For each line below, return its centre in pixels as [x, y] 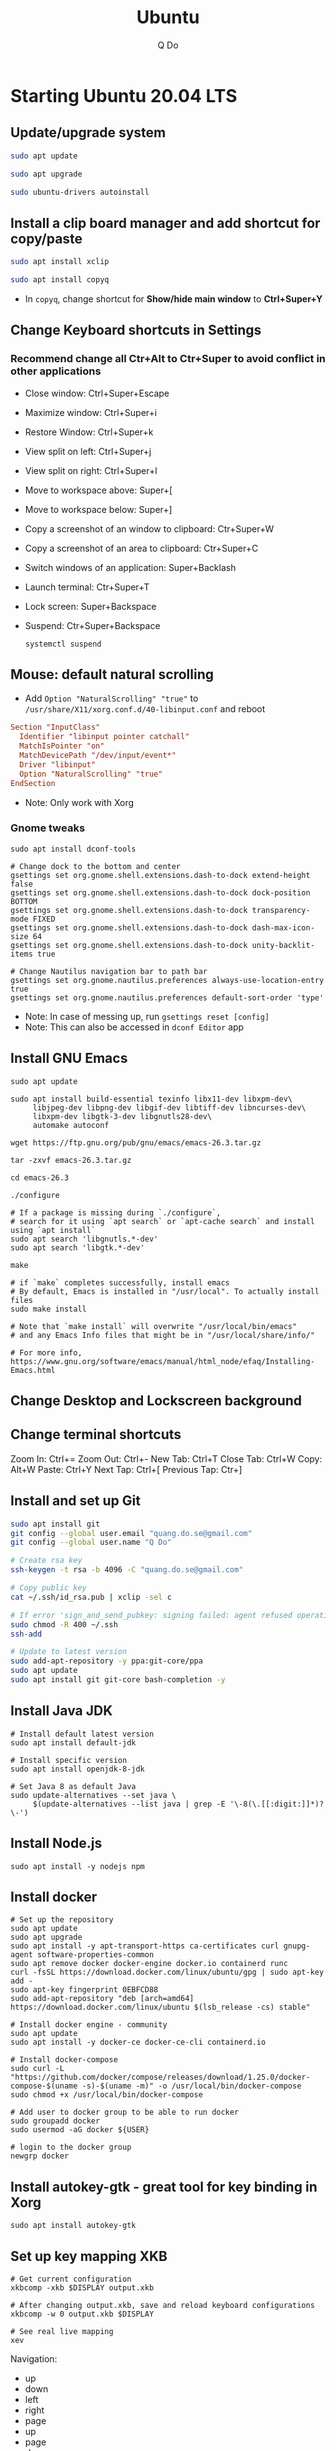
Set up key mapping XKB [89, 2256]
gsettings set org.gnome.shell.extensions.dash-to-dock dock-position [160, 892]
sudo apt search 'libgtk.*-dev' [77, 1247]
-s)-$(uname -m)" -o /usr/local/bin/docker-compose [191, 2086]
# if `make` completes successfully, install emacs [120, 1282]
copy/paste [46, 238]
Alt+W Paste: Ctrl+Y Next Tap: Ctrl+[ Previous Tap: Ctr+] [126, 1469]
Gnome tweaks [48, 828]
